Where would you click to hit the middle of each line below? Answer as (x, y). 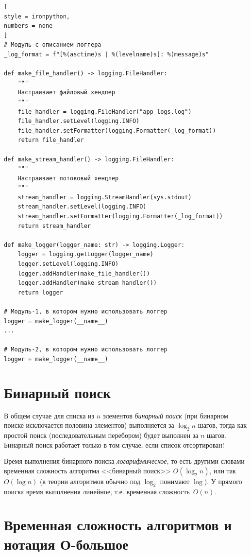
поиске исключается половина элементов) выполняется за (89, 425)
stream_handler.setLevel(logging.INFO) (82, 207)
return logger (40, 292)
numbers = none (28, 26)
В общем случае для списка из (49, 415)
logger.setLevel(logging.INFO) (68, 264)
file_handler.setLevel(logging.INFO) (79, 121)
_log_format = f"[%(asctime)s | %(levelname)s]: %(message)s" (107, 54)
